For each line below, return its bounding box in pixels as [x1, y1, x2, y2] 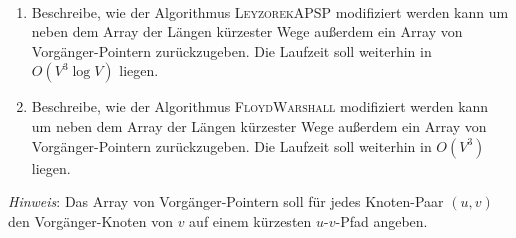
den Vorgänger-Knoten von [8, 210, 173, 231]
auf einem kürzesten [189, 210, 312, 231]
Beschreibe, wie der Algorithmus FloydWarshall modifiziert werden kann [31, 96, 489, 117]
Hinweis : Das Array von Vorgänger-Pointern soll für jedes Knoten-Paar [8, 191, 444, 212]
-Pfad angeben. [335, 210, 428, 231]
